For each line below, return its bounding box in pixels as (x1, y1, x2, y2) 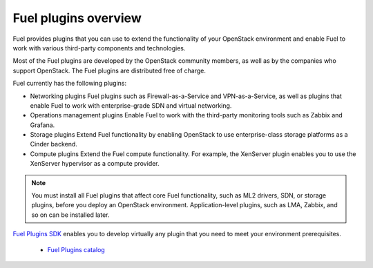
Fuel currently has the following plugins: (12, 79, 127, 88)
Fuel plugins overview (12, 10, 142, 26)
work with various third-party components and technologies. (12, 44, 186, 52)
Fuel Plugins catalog (47, 245, 105, 253)
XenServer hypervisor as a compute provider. (30, 160, 160, 168)
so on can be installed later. (31, 211, 110, 219)
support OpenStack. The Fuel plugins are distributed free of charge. (12, 66, 207, 75)
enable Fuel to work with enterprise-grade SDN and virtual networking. (30, 101, 232, 110)
